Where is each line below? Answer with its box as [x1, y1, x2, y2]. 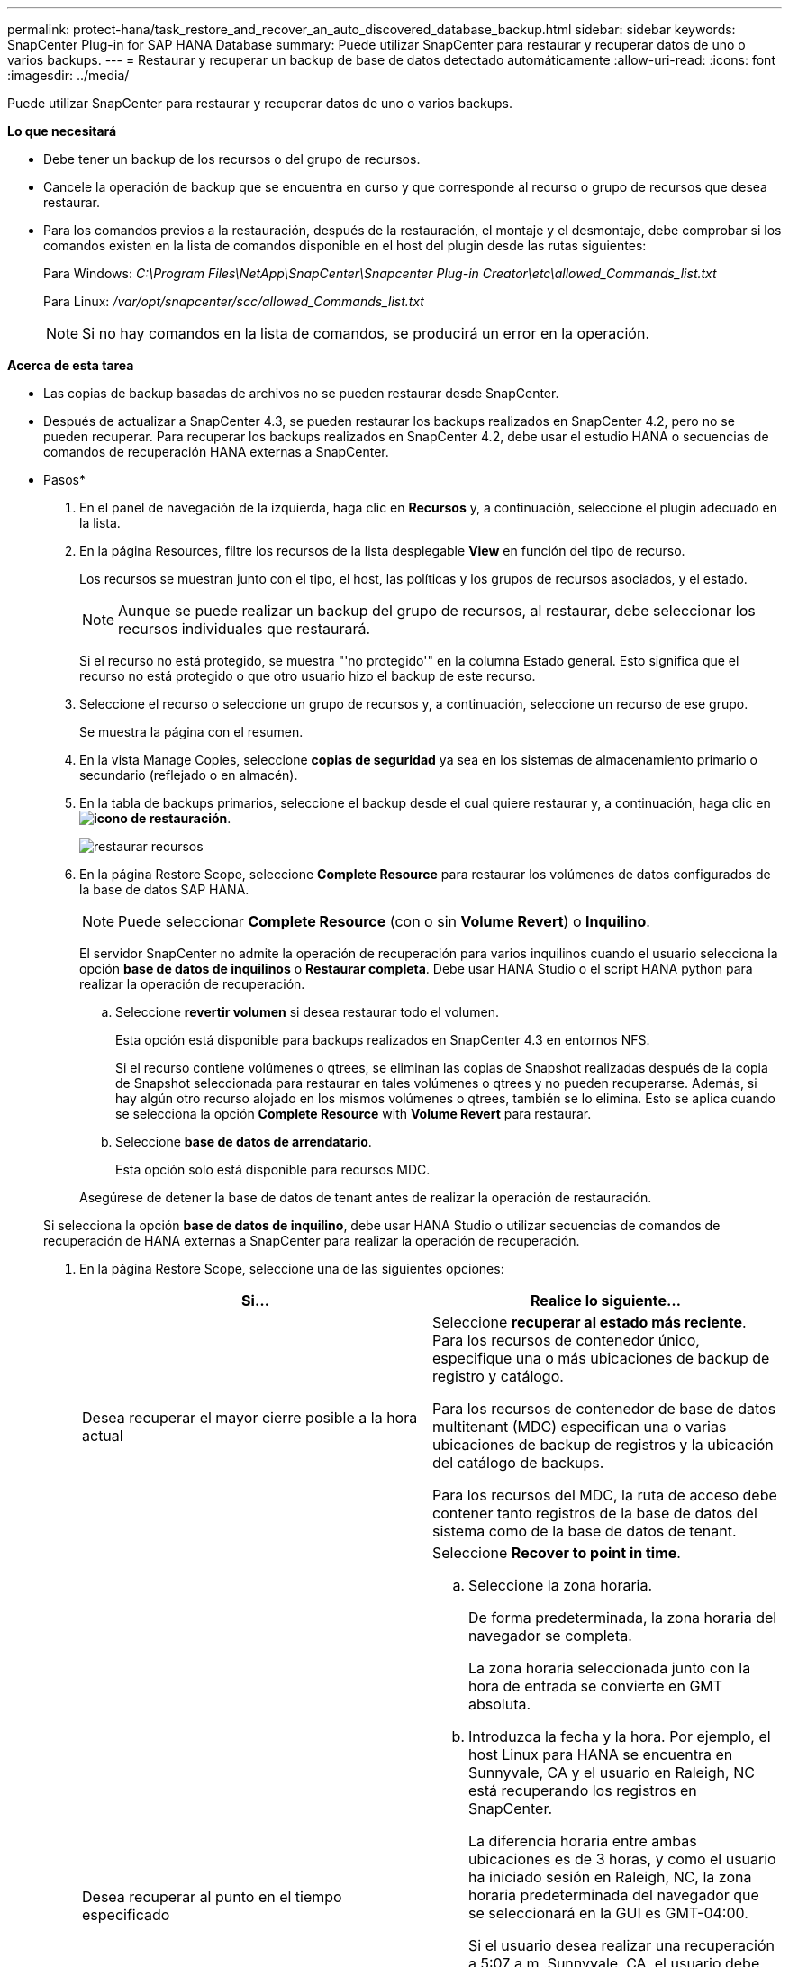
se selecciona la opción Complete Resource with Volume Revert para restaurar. [115, 1106, 592, 1121]
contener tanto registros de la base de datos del [432, 1504, 757, 1522]
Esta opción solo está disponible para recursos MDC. [115, 1162, 431, 1177]
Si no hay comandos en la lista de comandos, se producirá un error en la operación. [82, 324, 649, 342]
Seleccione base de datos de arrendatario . [115, 1134, 372, 1149]
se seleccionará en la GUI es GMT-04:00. [468, 1904, 748, 1922]
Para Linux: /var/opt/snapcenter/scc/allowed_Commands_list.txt [43, 294, 424, 309]
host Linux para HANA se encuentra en [468, 1745, 733, 1763]
